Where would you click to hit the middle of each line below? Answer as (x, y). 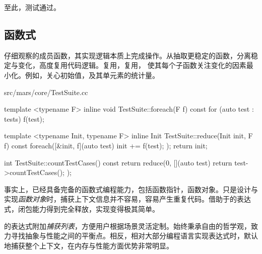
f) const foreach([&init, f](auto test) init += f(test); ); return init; (106, 145)
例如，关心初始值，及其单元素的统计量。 (92, 75)
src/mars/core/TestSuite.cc (46, 92)
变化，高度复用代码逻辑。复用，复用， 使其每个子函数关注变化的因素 (132, 65)
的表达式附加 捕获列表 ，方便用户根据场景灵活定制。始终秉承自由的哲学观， (127, 226)
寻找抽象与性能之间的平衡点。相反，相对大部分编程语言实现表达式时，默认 (134, 236)
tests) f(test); (24, 118)
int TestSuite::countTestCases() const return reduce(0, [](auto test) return (118, 162)
